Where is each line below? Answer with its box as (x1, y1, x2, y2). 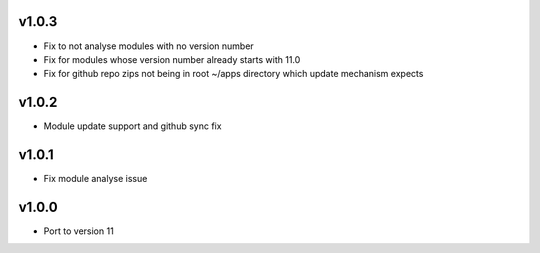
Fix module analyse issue (43, 173, 148, 185)
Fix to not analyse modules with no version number (43, 40, 254, 52)
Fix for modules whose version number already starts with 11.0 (43, 53, 301, 65)
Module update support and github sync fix (43, 120, 222, 132)
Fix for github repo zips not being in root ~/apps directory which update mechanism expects (43, 68, 424, 80)
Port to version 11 (43, 225, 114, 237)
